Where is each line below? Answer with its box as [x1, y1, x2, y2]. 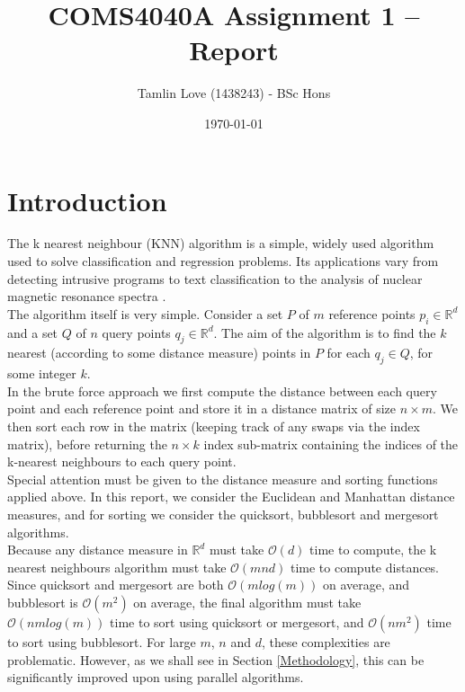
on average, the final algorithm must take [133, 592, 362, 611]
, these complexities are [261, 632, 390, 651]
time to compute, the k [309, 540, 437, 559]
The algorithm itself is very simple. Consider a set [7, 304, 283, 323]
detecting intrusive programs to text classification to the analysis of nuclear [7, 269, 423, 288]
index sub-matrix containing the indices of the [203, 434, 459, 453]
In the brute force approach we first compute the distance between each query [7, 381, 437, 400]
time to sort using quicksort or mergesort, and [110, 612, 364, 631]
